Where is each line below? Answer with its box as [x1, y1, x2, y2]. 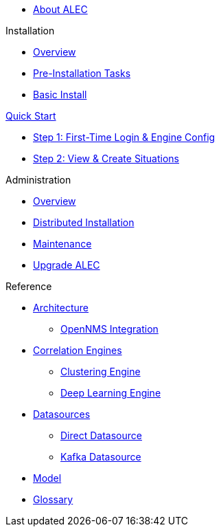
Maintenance [33, 238, 92, 250]
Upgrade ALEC [33, 259, 100, 271]
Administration [5, 174, 71, 186]
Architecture [33, 302, 89, 313]
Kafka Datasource [60, 451, 141, 463]
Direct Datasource [60, 430, 142, 441]
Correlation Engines [33, 344, 122, 356]
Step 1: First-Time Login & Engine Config [33, 131, 216, 143]
